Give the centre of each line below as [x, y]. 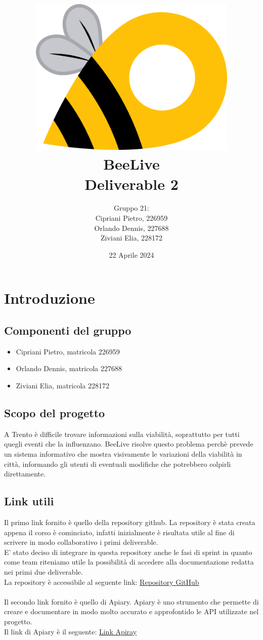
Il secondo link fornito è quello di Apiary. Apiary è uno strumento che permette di [131, 601]
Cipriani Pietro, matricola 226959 [68, 351]
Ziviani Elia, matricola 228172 [62, 386]
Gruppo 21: [131, 208]
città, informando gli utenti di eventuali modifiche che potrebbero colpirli [118, 464]
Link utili [29, 501]
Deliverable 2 [131, 184]
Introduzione [50, 298]
